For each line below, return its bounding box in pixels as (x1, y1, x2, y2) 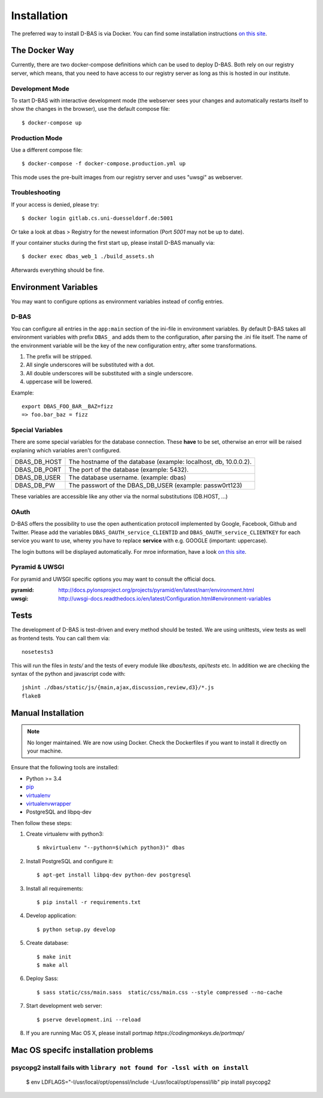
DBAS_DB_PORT (14, 466, 62, 474)
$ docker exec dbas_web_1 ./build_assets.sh (22, 253, 155, 260)
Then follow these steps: (11, 819, 72, 826)
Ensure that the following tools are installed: (11, 764, 119, 771)
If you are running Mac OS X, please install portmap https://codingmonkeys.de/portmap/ (26, 1029, 245, 1036)
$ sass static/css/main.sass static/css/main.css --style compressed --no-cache (36, 988, 283, 996)
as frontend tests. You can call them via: (11, 635, 110, 642)
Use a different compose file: (11, 146, 83, 153)
